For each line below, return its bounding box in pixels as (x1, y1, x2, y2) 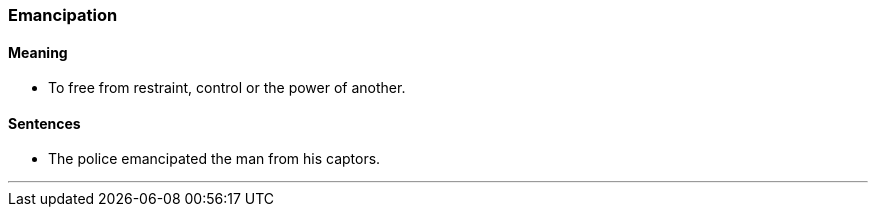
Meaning (8, 43, 68, 61)
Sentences (8, 114, 81, 132)
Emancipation (8, 5, 118, 25)
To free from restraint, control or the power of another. (48, 79, 406, 97)
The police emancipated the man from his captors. (48, 150, 381, 168)
